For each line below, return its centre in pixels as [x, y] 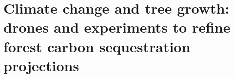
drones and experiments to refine [117, 27]
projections [41, 65]
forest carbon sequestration [97, 46]
